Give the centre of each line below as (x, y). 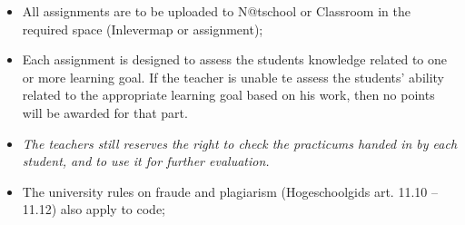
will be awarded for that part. (105, 112)
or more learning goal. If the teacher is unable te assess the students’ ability (233, 77)
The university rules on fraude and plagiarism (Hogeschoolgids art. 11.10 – (230, 191)
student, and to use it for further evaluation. (146, 161)
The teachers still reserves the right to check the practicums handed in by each (240, 143)
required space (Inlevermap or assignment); (143, 29)
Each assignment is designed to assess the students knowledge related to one (235, 59)
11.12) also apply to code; (94, 209)
